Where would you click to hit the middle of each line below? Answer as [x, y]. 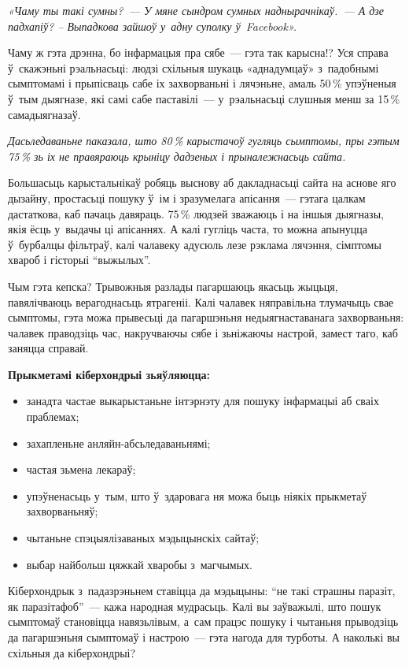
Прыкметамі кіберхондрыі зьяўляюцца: [109, 374]
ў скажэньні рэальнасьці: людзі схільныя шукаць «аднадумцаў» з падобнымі [193, 67]
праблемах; [53, 417]
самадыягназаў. [44, 114]
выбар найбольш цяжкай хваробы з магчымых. [140, 564]
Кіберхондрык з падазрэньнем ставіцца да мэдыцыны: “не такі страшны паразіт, [202, 591]
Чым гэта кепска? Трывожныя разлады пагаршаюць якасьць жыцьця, [173, 286]
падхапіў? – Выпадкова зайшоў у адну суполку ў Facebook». [153, 26]
